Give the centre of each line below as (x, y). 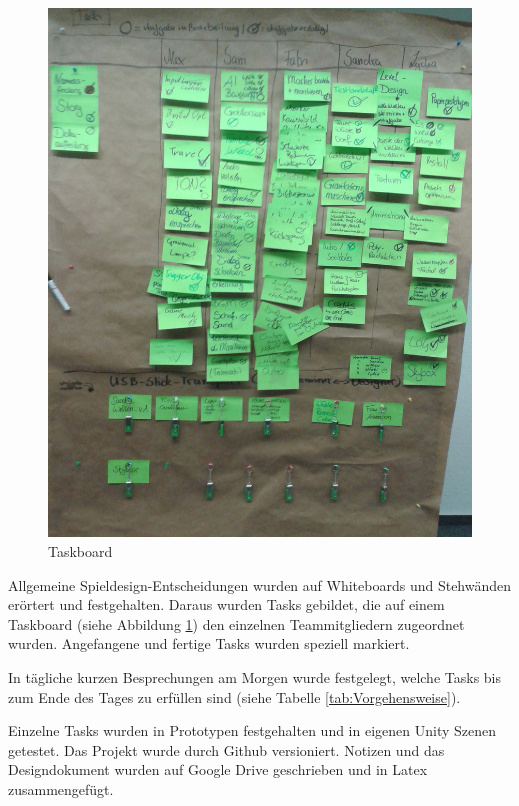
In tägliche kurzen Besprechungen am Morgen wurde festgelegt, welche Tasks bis (255, 677)
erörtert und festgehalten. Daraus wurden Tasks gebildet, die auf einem (226, 604)
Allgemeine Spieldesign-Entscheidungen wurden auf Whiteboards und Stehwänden (260, 584)
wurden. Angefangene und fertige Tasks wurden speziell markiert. (209, 643)
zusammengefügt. (61, 789)
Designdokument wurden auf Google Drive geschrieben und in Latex (218, 769)
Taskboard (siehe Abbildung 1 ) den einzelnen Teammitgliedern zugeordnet (236, 623)
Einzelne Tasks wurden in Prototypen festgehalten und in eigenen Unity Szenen (252, 730)
